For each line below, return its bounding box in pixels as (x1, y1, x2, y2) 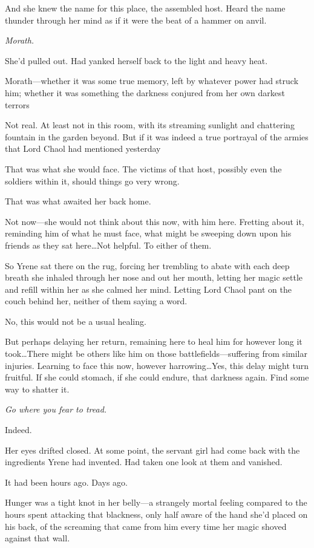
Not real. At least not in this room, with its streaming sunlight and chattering (5, 119, 295, 131)
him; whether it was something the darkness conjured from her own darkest (5, 86, 285, 99)
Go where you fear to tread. (5, 403, 107, 416)
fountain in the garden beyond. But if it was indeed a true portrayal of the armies (5, 130, 309, 143)
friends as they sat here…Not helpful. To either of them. (5, 238, 212, 251)
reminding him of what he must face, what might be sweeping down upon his (5, 227, 292, 240)
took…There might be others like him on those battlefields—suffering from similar (5, 347, 307, 360)
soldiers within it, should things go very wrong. (5, 174, 180, 187)
